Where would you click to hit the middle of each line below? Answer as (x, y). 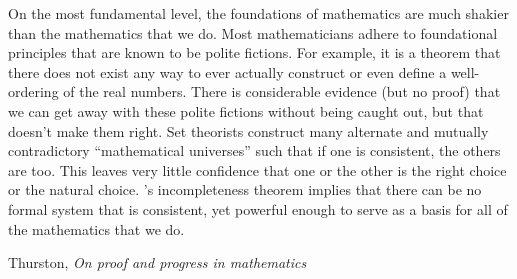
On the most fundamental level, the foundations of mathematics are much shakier (258, 13)
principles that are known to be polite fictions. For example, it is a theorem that (254, 52)
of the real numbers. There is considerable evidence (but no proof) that (282, 91)
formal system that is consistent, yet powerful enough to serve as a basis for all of (258, 208)
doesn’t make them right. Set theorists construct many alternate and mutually (248, 130)
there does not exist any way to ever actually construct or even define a (227, 71)
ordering (33, 91)
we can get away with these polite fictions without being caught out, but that (246, 110)
